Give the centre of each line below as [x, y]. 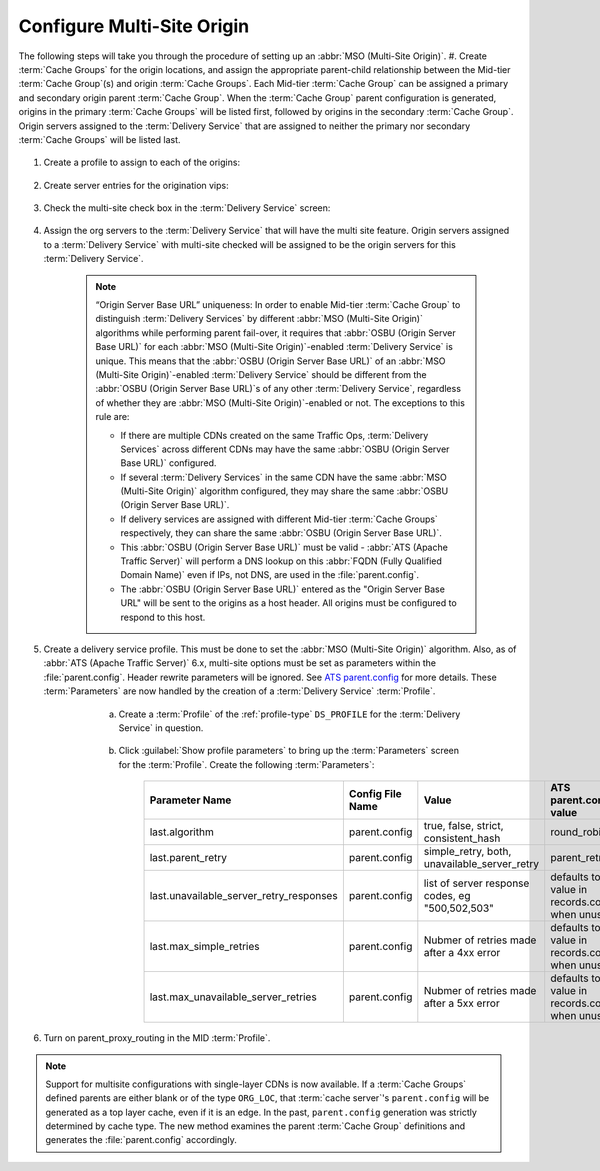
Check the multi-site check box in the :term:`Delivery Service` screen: [187, 208]
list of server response [476, 883]
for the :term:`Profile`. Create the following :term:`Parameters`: [246, 764]
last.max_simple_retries [204, 947]
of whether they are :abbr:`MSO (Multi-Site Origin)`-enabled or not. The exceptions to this [280, 402]
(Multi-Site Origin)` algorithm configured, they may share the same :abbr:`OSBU [284, 491]
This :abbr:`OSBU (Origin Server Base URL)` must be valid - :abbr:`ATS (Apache [284, 547]
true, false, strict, [463, 826]
